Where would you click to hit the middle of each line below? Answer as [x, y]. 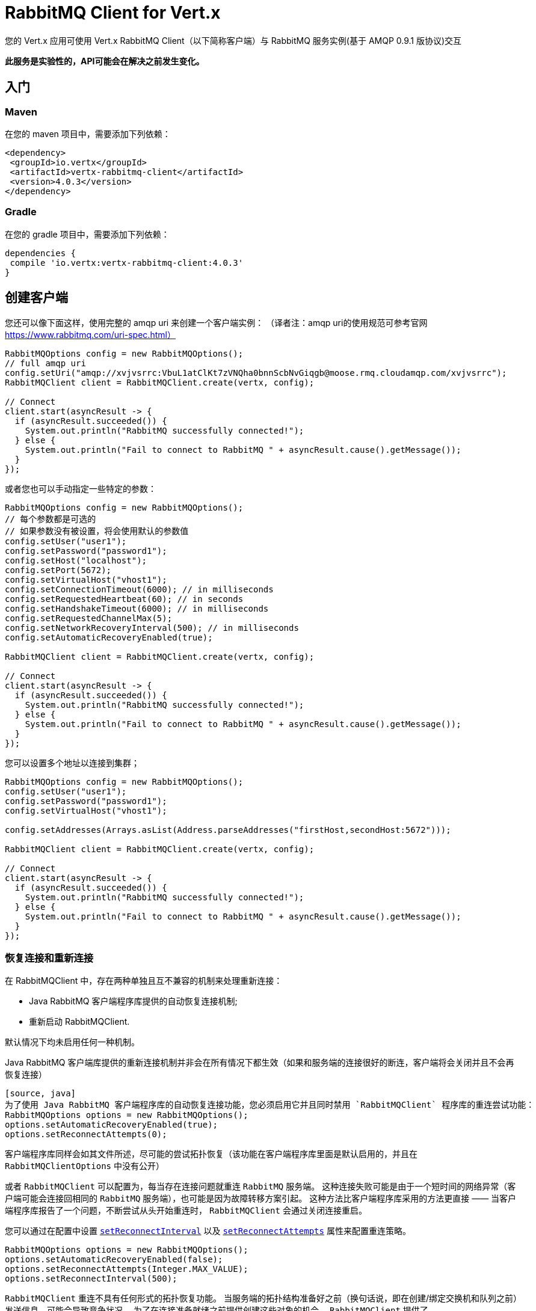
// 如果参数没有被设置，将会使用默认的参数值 [97, 531]
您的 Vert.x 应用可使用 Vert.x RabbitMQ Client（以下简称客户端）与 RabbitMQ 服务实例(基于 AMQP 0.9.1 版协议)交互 [233, 40]
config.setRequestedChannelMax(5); [89, 618]
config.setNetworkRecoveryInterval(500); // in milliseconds [152, 628]
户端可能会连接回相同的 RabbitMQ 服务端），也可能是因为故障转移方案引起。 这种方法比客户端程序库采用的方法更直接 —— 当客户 [261, 1199]
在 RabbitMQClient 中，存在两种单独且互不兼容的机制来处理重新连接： [144, 981]
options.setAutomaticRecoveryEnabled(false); [114, 1260]
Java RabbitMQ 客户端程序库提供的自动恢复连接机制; [133, 1001]
